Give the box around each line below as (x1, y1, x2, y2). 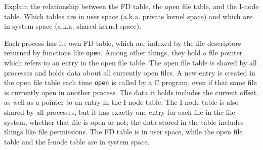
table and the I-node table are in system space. (4, 136, 150, 146)
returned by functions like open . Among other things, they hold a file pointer (4, 47, 243, 58)
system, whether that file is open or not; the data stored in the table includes (4, 116, 244, 127)
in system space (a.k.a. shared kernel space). (4, 21, 142, 31)
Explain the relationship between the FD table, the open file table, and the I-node (4, 1, 259, 11)
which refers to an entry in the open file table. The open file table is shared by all (4, 57, 257, 68)
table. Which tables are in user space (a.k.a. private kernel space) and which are (4, 11, 252, 21)
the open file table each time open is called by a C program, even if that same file (4, 77, 257, 88)
